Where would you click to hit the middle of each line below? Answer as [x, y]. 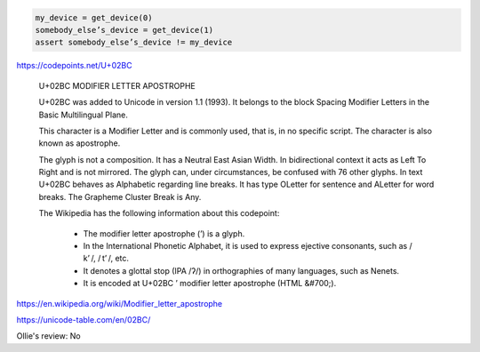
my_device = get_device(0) [94, 17]
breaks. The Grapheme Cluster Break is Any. [120, 196]
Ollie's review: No [48, 336]
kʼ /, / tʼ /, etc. [106, 259]
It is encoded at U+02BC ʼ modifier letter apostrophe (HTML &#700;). [210, 284]
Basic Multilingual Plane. [83, 115]
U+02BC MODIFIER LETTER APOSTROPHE [117, 85]
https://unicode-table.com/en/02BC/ [84, 320]
